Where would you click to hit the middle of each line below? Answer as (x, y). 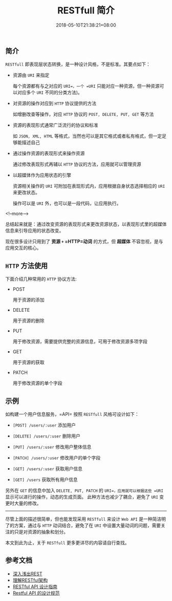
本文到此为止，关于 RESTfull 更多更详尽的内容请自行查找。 (67, 543)
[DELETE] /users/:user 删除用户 (47, 436)
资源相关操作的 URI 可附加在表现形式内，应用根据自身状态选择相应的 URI (89, 186)
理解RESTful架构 (30, 580)
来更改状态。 (26, 192)
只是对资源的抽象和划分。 (41, 532)
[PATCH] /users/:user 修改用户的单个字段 (57, 457)
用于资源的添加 (28, 300)
